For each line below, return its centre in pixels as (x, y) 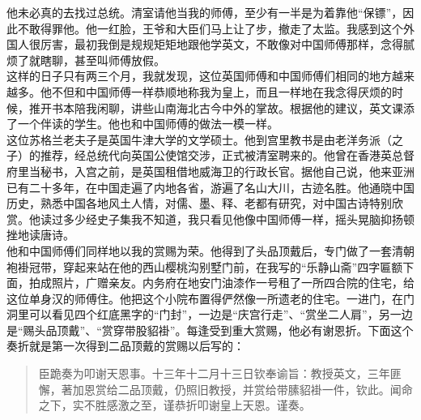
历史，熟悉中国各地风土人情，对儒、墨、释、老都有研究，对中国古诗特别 (199, 203)
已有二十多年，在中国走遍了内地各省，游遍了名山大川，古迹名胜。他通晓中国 (210, 187)
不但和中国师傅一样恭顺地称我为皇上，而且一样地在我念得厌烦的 (221, 91)
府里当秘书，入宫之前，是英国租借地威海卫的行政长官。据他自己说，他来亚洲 (210, 171)
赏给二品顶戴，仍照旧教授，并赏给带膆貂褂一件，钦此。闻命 (254, 389)
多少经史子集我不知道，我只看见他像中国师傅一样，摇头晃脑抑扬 (233, 219)
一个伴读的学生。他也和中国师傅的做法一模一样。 (148, 124)
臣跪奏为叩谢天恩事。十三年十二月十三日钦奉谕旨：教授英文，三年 (214, 373)
